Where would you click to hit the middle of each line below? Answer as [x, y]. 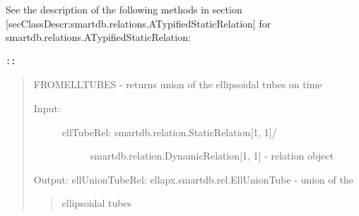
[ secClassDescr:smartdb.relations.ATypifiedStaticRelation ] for [139, 23]
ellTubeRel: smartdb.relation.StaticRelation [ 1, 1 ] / [169, 132]
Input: [47, 108]
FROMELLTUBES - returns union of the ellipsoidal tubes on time [178, 84]
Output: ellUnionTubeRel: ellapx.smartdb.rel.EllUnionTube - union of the [193, 179]
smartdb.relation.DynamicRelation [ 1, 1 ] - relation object [212, 156]
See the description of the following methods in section [124, 9]
